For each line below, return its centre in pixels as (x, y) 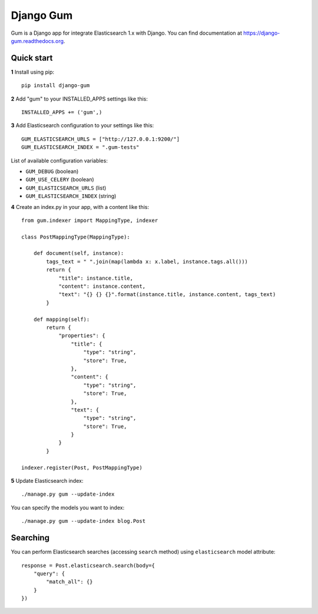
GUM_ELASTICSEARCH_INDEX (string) (71, 196)
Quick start (32, 58)
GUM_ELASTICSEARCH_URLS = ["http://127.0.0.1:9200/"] (100, 139)
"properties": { (82, 336)
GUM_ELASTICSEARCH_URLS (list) (66, 188)
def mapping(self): (62, 319)
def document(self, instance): (79, 253)
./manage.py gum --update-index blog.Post (84, 521)
